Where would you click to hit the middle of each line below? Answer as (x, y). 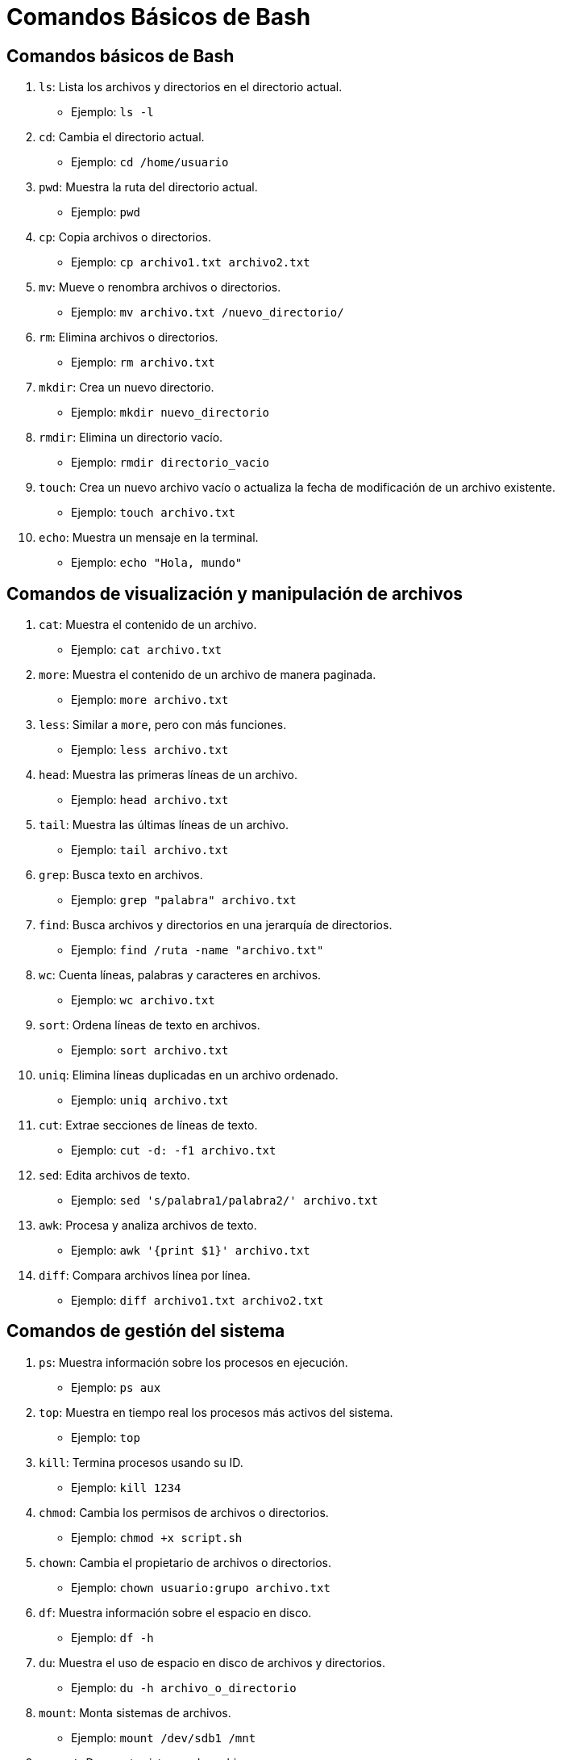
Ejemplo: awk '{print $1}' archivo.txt (191, 1251)
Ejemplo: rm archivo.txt (143, 362)
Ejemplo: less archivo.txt (150, 750)
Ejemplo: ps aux (116, 1387)
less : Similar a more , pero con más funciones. (163, 725)
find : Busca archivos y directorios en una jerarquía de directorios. (216, 925)
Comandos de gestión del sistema (146, 1331)
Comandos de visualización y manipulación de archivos (235, 593)
